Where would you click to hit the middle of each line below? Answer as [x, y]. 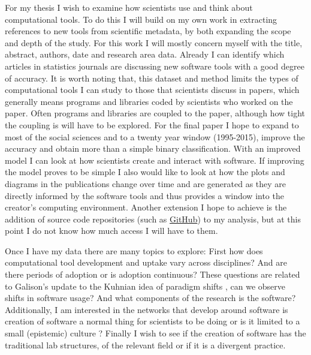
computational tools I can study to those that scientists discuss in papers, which [152, 90]
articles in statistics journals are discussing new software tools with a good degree [155, 66]
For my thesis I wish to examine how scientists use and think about [129, 7]
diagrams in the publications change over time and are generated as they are [146, 183]
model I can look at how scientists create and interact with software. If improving [155, 160]
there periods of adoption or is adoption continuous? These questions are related [153, 274]
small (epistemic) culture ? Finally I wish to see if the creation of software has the [155, 333]
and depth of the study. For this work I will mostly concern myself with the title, [154, 42]
